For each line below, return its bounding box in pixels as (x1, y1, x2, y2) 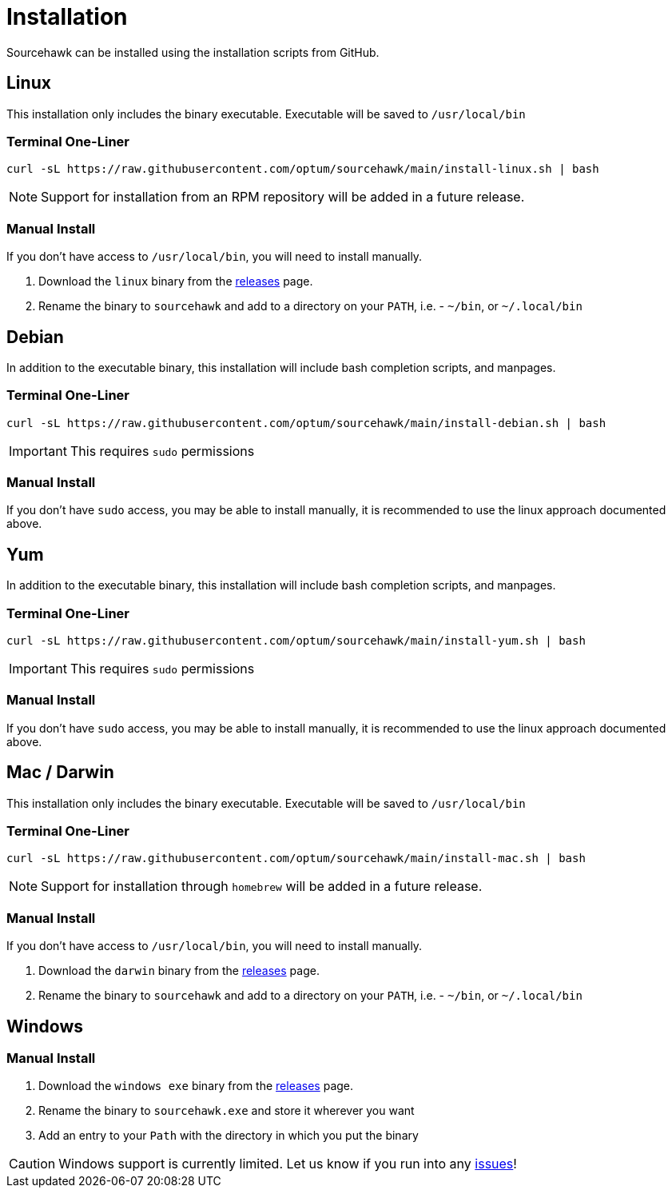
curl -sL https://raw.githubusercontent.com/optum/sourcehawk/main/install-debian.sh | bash (6, 416, 606, 429)
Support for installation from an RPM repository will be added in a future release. (41, 189, 525, 206)
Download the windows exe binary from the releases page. (38, 1079, 354, 1093)
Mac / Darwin (6, 762, 114, 783)
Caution (9, 1156, 56, 1172)
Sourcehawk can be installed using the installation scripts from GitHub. (6, 45, 380, 59)
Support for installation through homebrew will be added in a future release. (41, 878, 483, 895)
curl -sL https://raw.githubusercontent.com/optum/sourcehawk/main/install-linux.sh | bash (6, 162, 599, 176)
